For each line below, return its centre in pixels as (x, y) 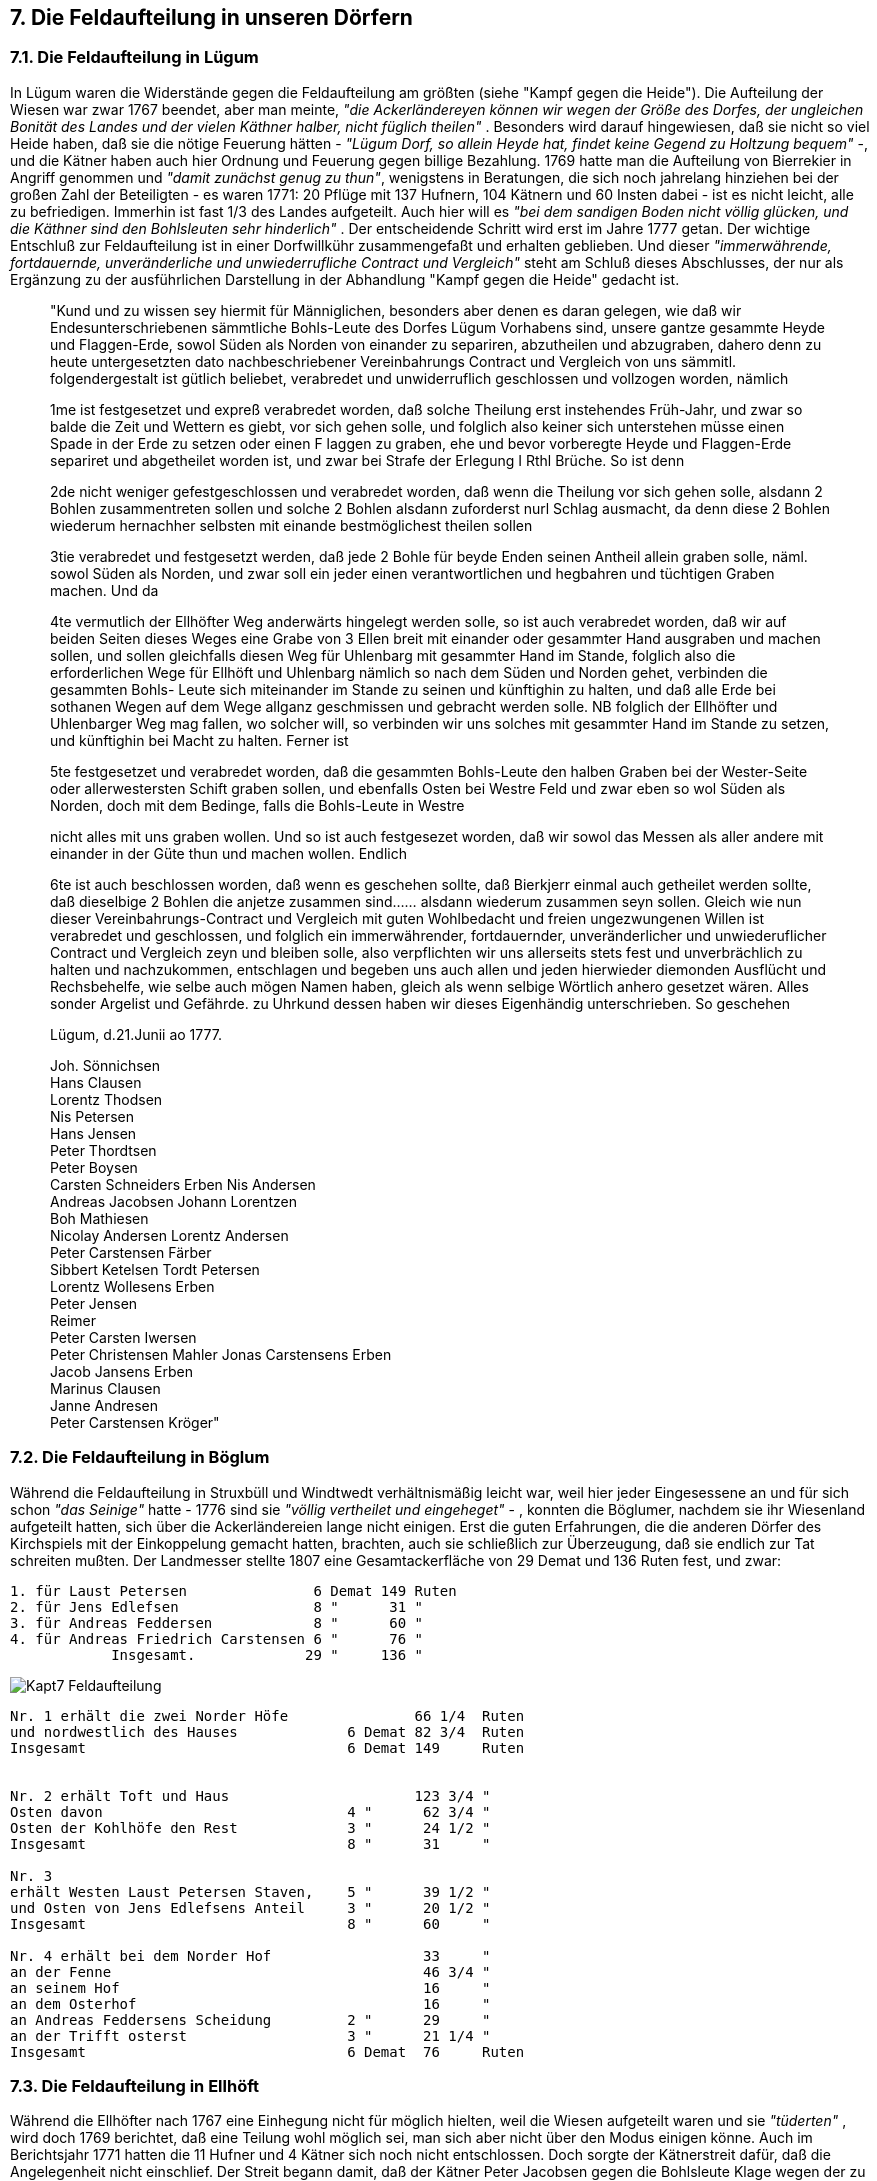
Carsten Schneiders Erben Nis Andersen (183, 1184)
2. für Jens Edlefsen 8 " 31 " (217, 1606)
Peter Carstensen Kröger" (135, 1422)
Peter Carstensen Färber (131, 1252)
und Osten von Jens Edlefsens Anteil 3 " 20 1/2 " (250, 1907)
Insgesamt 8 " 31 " (250, 1843)
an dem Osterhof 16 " (250, 2003)
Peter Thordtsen (103, 1150)
